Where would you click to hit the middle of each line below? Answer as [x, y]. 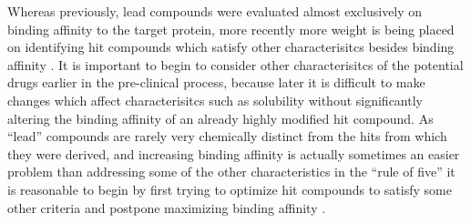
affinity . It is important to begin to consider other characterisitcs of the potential [235, 64]
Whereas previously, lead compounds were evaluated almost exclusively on [215, 11]
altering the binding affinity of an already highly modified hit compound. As [220, 118]
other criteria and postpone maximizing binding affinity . [167, 207]
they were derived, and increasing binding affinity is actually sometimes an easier [234, 153]
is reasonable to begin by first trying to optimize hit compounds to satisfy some [230, 189]
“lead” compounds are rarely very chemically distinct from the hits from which [227, 136]
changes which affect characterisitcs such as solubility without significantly [215, 100]
